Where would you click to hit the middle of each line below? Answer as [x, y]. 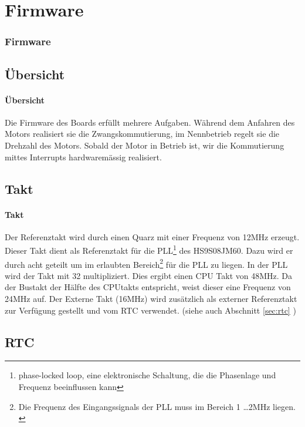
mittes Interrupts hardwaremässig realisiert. [83, 157]
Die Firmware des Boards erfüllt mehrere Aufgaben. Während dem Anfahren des [150, 122]
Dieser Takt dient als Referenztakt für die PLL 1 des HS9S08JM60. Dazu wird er [149, 249]
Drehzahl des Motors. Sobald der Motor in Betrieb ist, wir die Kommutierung [145, 145]
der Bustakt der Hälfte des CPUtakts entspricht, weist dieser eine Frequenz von [148, 287]
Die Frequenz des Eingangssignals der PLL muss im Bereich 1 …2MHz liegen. [157, 406]
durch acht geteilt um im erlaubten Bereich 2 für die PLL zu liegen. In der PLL [146, 263]
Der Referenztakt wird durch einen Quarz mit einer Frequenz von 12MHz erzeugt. [152, 236]
